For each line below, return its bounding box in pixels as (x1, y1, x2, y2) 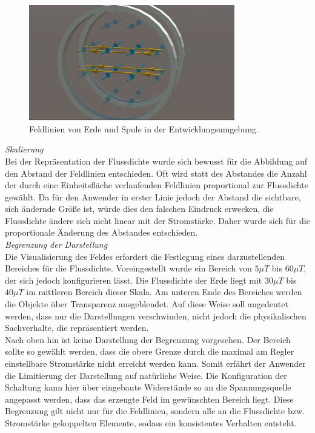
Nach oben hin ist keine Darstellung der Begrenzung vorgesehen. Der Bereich (5, 333, 291, 346)
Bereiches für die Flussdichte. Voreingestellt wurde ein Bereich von (5, 262, 252, 274)
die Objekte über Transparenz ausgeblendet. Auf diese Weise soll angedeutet (5, 298, 288, 310)
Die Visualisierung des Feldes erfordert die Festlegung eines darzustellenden (5, 250, 285, 262)
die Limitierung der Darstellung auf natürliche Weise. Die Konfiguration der (5, 369, 287, 381)
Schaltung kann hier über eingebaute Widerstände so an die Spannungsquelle (5, 381, 291, 394)
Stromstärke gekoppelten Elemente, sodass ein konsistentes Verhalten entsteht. (5, 416, 297, 429)
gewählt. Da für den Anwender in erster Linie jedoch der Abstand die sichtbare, (5, 190, 301, 203)
